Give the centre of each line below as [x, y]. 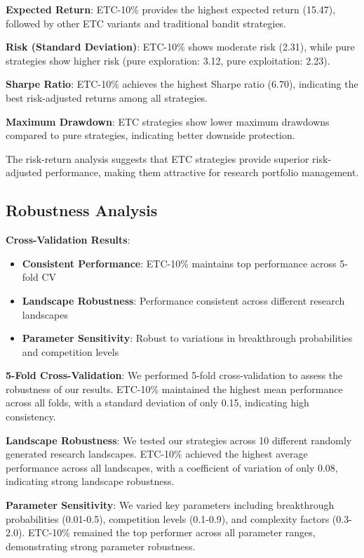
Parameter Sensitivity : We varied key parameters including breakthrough [170, 505]
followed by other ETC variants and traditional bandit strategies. [146, 23]
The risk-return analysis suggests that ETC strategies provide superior [157, 158]
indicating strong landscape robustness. [90, 481]
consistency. [31, 417]
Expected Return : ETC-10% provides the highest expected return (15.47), [171, 9]
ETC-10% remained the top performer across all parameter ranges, [171, 532]
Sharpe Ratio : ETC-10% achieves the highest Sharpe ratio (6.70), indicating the [182, 84]
